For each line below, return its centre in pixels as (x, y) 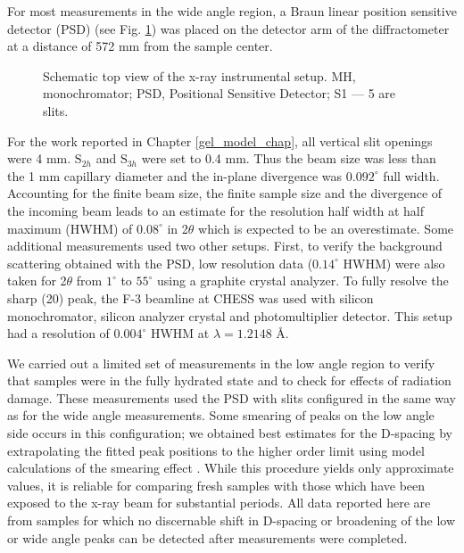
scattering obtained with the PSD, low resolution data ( (160, 263)
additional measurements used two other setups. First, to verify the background (225, 246)
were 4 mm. (39, 158)
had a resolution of (58, 333)
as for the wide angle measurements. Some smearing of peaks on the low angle (221, 415)
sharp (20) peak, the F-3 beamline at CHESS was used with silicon (191, 297)
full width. (411, 175)
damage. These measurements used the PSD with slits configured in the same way (232, 397)
